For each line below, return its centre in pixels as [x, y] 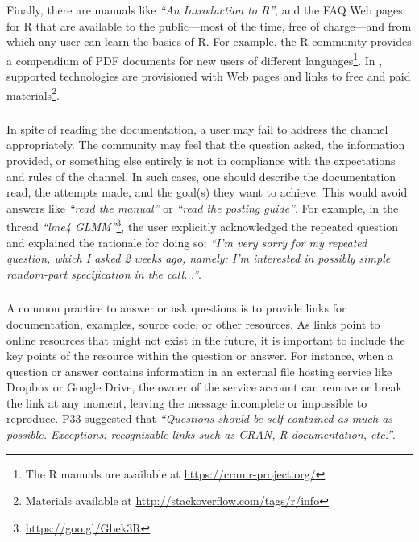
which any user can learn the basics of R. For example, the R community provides [209, 41]
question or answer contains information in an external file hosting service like [199, 371]
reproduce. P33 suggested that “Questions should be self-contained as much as [200, 418]
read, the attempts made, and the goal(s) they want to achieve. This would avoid [207, 192]
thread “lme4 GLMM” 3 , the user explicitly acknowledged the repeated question [202, 225]
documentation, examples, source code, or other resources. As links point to [193, 323]
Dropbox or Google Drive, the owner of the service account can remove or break [204, 387]
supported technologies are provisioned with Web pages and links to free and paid [209, 76]
